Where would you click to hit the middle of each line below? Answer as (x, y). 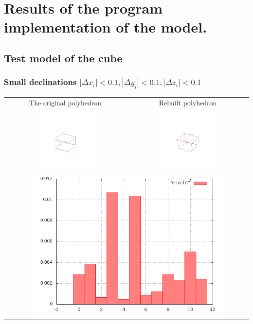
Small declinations (40, 82)
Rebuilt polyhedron (188, 103)
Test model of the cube (63, 58)
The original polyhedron (65, 103)
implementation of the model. (106, 27)
